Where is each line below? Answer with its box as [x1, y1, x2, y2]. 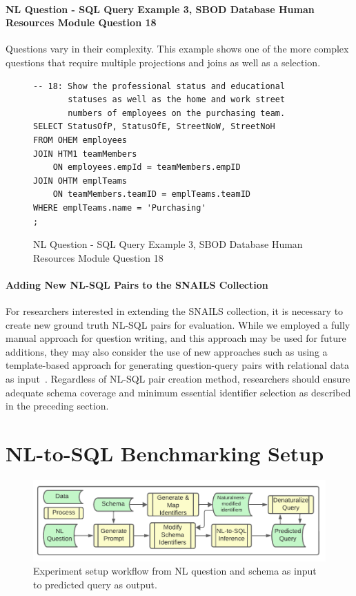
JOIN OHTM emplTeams [33, 175, 128, 186]
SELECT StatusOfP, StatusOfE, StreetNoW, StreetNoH [33, 122, 275, 132]
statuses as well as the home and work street [68, 95, 286, 105]
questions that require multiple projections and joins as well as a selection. [6, 55, 321, 69]
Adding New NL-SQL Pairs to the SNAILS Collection [6, 277, 268, 291]
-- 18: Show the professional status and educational [33, 81, 286, 91]
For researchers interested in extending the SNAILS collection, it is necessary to [6, 304, 344, 318]
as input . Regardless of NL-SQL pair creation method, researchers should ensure [6, 372, 350, 386]
